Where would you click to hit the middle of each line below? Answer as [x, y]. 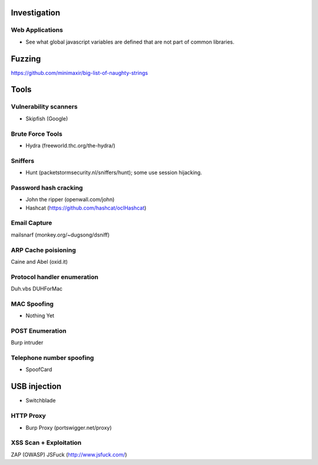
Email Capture [32, 223]
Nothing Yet [40, 316]
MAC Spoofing [32, 304]
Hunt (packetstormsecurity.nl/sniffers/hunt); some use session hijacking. [114, 173]
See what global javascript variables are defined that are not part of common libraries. [130, 42]
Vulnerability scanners [44, 107]
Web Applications [37, 30]
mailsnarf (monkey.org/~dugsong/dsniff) [60, 235]
